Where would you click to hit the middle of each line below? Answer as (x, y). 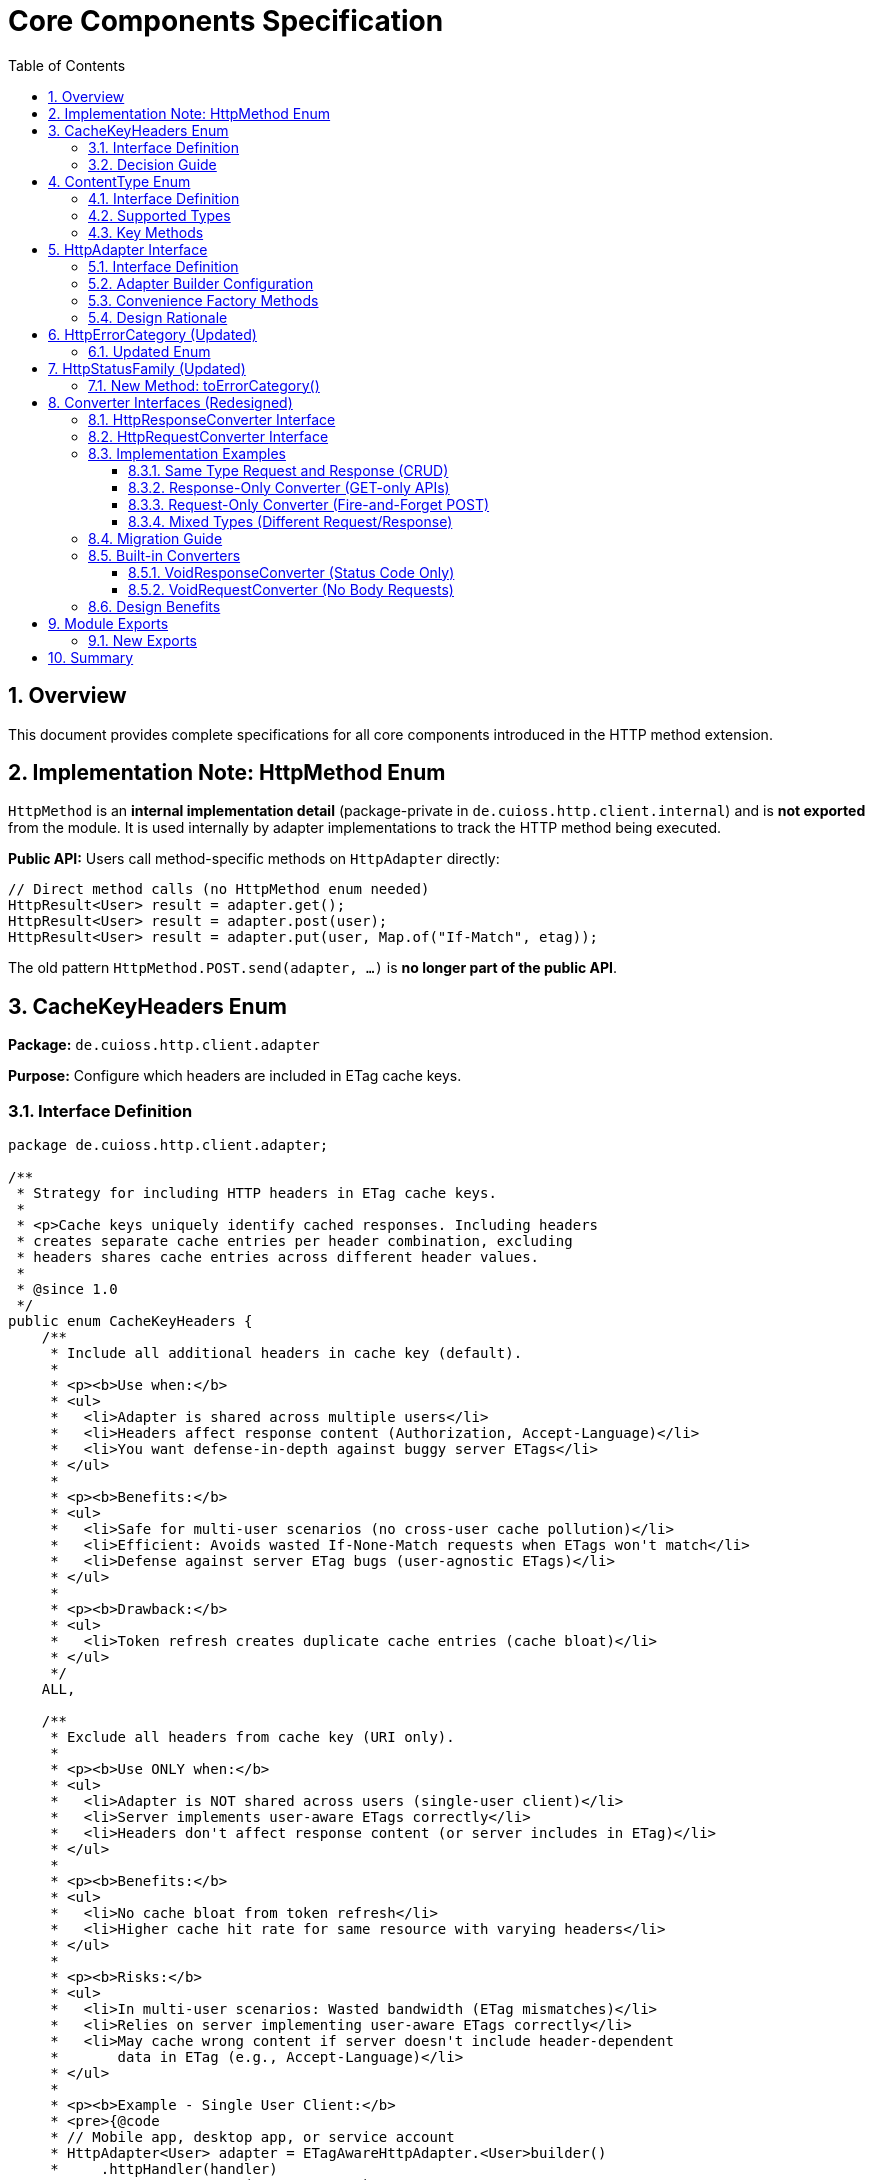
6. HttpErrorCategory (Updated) (152, 334)
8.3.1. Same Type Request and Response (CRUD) (288, 470)
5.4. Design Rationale (158, 317)
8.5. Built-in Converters (164, 555)
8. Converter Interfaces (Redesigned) (170, 402)
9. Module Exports (108, 623)
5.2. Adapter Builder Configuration (201, 283)
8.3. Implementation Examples (187, 453)
